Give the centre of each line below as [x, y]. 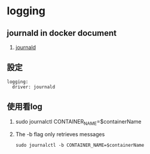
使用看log [25, 107]
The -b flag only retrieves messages [60, 134]
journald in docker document [62, 33]
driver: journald [34, 87]
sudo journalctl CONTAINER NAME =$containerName [79, 122]
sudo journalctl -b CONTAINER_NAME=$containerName [80, 145]
